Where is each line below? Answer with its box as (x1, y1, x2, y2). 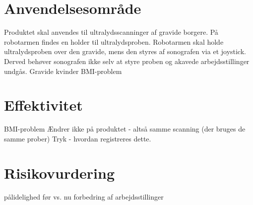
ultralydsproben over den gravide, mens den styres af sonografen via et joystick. (4, 46, 246, 57)
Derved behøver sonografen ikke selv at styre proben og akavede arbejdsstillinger (4, 56, 250, 66)
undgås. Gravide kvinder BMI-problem (4, 66, 122, 76)
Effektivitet (4, 95, 83, 115)
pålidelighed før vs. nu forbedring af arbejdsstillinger (4, 191, 164, 202)
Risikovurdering (4, 162, 115, 183)
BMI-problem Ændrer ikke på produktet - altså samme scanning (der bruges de (4, 124, 246, 134)
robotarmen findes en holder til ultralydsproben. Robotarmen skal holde (4, 36, 224, 47)
